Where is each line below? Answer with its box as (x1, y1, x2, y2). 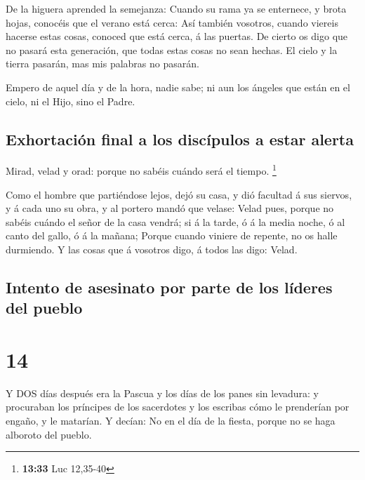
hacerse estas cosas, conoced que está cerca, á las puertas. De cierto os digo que (6, 29, 348, 44)
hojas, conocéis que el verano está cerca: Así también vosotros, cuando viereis (6, 15, 338, 29)
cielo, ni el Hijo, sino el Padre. (6, 93, 135, 108)
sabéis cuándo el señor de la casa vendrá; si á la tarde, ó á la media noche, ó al (6, 214, 345, 229)
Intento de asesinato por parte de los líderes (6, 276, 333, 298)
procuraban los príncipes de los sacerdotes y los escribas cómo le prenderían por (6, 399, 350, 414)
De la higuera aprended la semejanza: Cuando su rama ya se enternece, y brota (6, 1, 347, 15)
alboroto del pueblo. (6, 427, 92, 441)
